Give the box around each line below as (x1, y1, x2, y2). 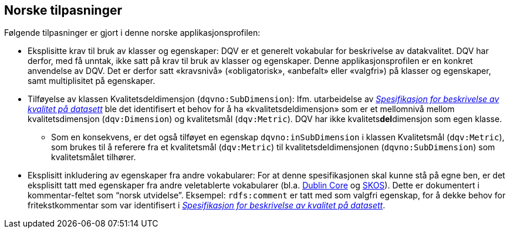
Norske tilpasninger (4, 3, 123, 18)
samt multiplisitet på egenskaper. (28, 76, 156, 86)
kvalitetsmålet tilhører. (51, 152, 136, 163)
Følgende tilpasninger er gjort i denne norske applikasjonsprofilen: (4, 28, 261, 38)
